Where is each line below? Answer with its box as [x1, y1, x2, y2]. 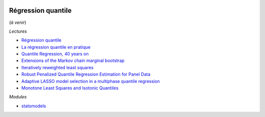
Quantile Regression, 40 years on [21, 51, 89, 57]
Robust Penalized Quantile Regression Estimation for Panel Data [21, 71, 151, 78]
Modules [9, 94, 27, 100]
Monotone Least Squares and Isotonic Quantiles [21, 85, 119, 91]
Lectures [9, 28, 27, 34]
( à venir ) [9, 19, 26, 25]
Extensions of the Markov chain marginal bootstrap [21, 58, 125, 63]
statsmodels [21, 103, 46, 109]
